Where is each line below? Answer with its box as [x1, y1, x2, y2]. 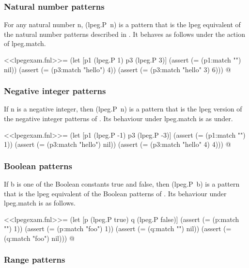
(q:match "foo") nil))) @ [4, 233, 75, 243]
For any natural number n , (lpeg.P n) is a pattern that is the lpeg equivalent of [4, 19, 241, 30]
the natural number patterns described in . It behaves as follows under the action [4, 29, 245, 39]
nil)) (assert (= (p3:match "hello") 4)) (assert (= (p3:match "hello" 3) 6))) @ [4, 64, 231, 74]
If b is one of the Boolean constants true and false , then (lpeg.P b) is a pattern [4, 179, 240, 189]
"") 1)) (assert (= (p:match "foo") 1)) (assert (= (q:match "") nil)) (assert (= [4, 223, 232, 234]
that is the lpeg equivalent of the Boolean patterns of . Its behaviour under [4, 188, 227, 198]
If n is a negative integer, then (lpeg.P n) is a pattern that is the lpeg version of [4, 104, 242, 114]
